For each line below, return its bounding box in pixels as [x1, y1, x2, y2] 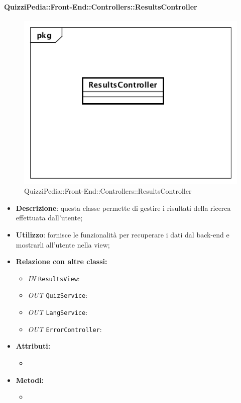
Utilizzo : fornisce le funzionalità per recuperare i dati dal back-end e [16, 229, 229, 240]
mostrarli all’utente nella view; [16, 239, 110, 250]
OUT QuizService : [28, 290, 88, 300]
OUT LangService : [28, 307, 88, 317]
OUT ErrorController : [28, 324, 102, 334]
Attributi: [16, 341, 51, 351]
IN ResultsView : [28, 273, 80, 283]
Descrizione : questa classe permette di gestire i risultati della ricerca [16, 202, 231, 213]
